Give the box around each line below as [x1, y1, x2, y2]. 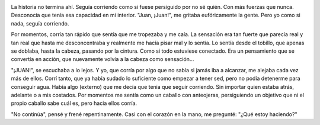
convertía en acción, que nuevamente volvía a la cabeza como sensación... [11, 56, 194, 63]
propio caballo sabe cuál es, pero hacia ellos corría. [11, 100, 137, 107]
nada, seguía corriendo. [11, 20, 69, 27]
